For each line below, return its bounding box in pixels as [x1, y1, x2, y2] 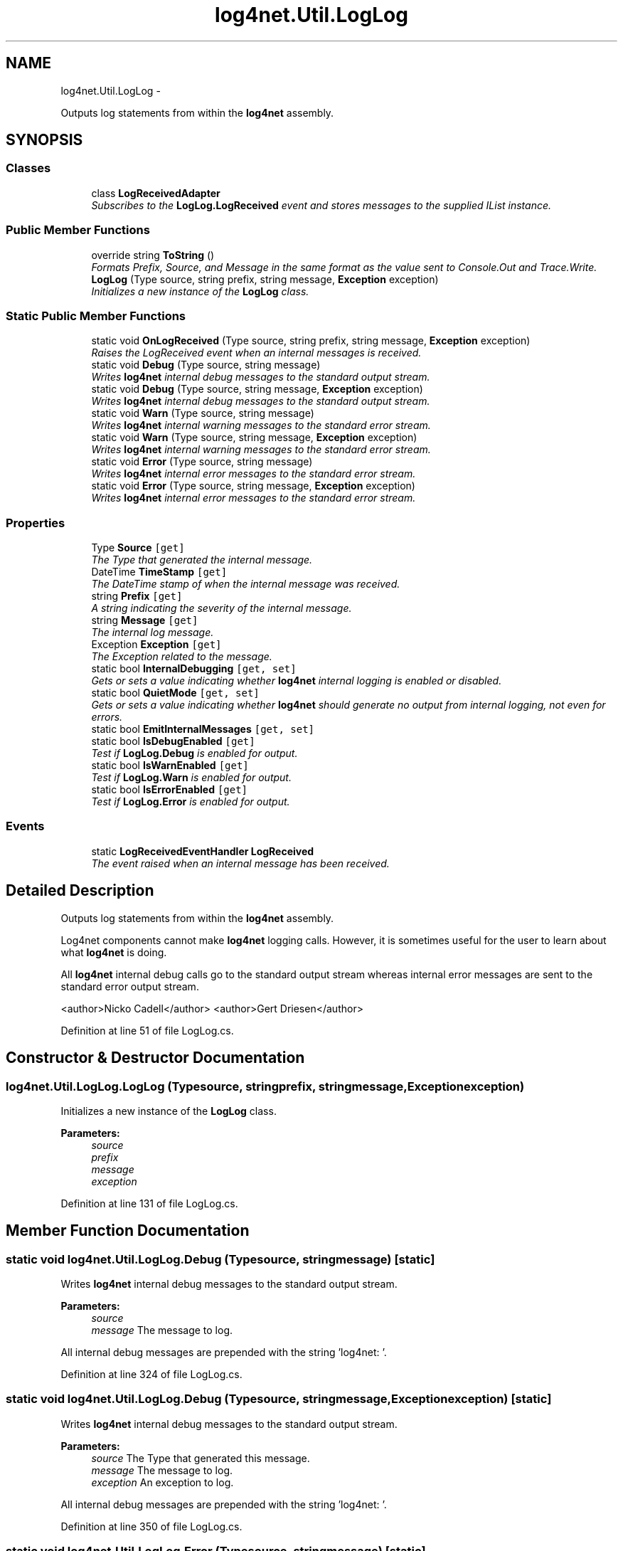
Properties [6, 515, 65, 530]
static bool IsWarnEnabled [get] [91, 759, 249, 772]
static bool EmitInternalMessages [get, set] [91, 723, 314, 736]
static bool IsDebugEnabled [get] [91, 735, 255, 748]
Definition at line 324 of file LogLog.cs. [60, 1368, 243, 1381]
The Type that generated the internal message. [91, 554, 313, 566]
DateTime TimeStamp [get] [91, 566, 228, 578]
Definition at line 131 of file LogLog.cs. [60, 1197, 238, 1209]
